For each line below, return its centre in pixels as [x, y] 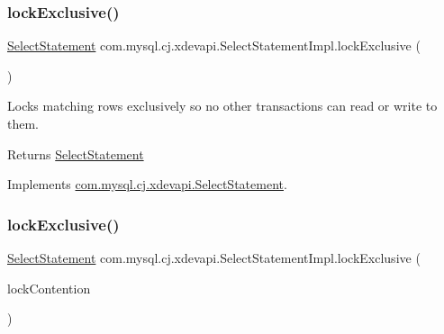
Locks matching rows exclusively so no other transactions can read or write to [222, 106]
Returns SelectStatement [76, 153]
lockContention [49, 288]
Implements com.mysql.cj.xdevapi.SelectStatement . [147, 184]
